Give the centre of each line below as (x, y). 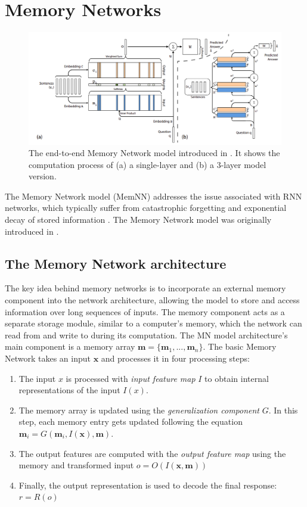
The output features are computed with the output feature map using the (152, 453)
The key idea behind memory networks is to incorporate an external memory (145, 288)
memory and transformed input (76, 465)
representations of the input (69, 390)
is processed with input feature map (131, 378)
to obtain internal (237, 378)
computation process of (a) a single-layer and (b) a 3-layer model (148, 164)
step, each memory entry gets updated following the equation (131, 422)
